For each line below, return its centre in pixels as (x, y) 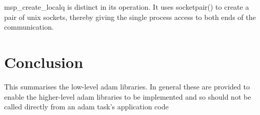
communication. (29, 27)
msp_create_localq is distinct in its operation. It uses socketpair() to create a (127, 7)
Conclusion (44, 62)
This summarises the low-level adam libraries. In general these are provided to (127, 86)
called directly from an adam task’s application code (86, 107)
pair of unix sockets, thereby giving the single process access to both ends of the (130, 17)
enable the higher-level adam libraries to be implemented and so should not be (128, 96)
